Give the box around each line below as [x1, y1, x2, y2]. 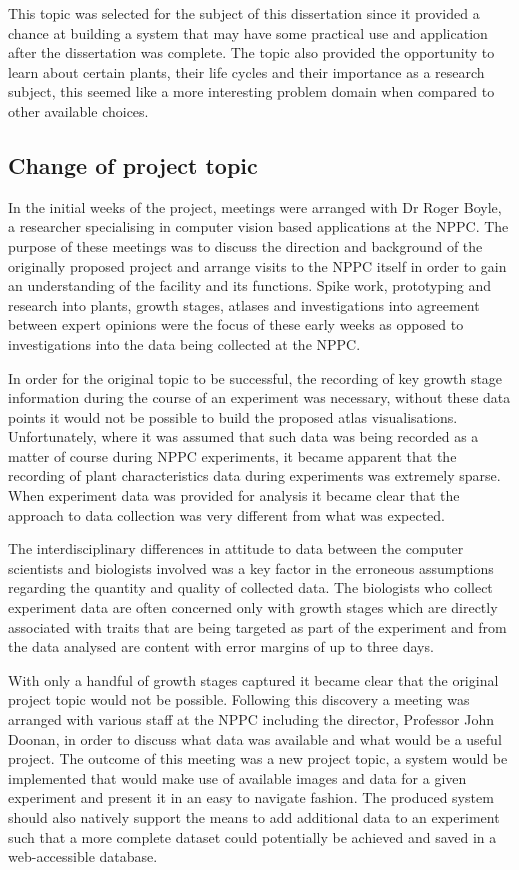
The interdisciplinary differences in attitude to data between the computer [8, 538, 464, 559]
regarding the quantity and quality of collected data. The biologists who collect [8, 577, 493, 598]
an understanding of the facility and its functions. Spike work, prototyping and [8, 275, 492, 296]
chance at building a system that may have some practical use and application [8, 22, 488, 43]
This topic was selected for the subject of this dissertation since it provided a [8, 3, 480, 23]
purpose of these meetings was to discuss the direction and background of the [8, 235, 483, 256]
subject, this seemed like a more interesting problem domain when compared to [8, 81, 495, 102]
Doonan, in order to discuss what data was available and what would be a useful [8, 728, 502, 749]
